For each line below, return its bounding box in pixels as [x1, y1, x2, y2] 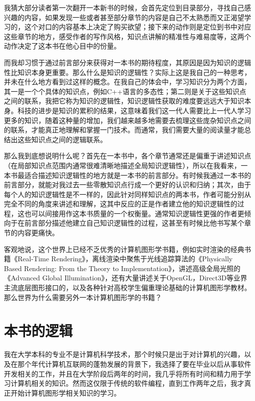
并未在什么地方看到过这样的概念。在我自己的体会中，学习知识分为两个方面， [4, 76, 251, 87]
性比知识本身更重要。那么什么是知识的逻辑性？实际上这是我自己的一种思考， [4, 67, 251, 77]
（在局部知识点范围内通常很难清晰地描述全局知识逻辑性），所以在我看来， [4, 160, 241, 170]
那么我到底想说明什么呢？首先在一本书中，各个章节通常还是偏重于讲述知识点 [4, 150, 251, 161]
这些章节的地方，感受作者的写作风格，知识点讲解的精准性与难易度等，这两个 [4, 31, 251, 41]
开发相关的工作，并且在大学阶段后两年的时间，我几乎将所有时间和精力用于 [4, 368, 244, 378]
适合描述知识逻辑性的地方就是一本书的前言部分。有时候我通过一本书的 [24, 170, 251, 180]
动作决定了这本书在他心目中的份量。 [4, 41, 121, 51]
